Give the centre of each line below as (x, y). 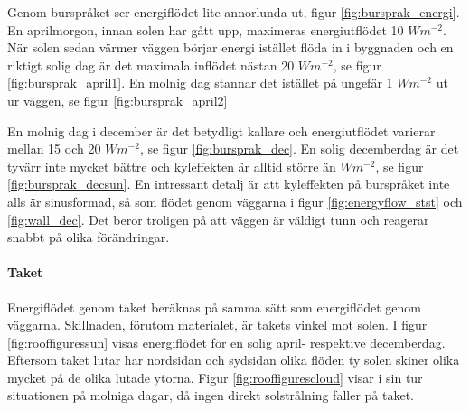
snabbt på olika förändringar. (89, 237)
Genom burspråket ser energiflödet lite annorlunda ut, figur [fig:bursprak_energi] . (234, 12)
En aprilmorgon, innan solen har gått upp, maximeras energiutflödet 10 (206, 29)
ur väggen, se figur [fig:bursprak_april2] (117, 100)
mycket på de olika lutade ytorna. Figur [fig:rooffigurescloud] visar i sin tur (215, 377)
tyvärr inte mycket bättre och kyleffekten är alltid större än (172, 166)
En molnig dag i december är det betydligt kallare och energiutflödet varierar (221, 130)
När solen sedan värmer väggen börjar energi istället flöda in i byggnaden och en (230, 47)
